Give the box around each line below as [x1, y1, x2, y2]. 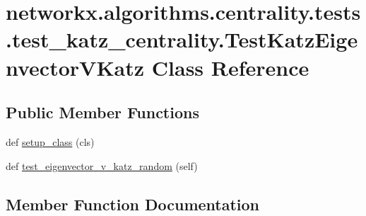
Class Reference [151, 52, 309, 81]
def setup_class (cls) [6, 134, 95, 149]
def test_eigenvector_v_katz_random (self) [6, 158, 198, 173]
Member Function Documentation [6, 193, 260, 215]
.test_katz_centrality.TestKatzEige [6, 25, 358, 54]
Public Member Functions [6, 101, 199, 123]
